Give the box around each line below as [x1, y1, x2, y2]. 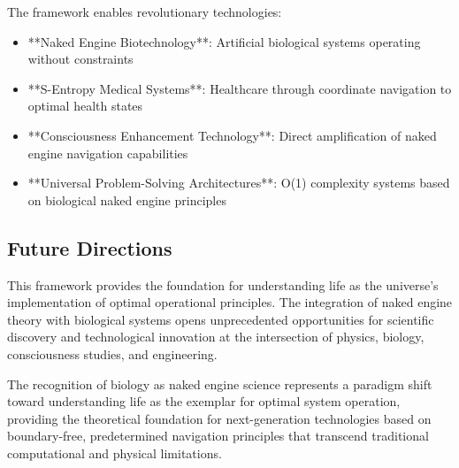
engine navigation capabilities [27, 143, 188, 162]
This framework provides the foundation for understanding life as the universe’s [7, 275, 439, 294]
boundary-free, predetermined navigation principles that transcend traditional [7, 426, 429, 445]
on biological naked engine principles [27, 190, 226, 209]
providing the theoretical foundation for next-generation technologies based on [7, 409, 432, 427]
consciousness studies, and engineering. [7, 344, 218, 363]
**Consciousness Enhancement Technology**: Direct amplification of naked [27, 126, 437, 144]
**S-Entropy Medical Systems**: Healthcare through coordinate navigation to [27, 79, 452, 97]
